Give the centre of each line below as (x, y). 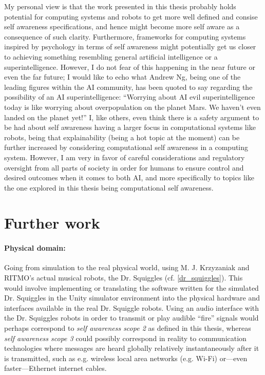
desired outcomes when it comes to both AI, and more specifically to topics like (129, 177)
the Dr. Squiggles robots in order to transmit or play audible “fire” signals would (131, 318)
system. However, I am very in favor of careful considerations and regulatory (125, 157)
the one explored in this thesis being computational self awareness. (109, 187)
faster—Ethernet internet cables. (55, 368)
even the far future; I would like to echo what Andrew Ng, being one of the (122, 77)
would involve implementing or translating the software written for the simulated (131, 287)
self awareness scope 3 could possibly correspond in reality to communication (125, 338)
